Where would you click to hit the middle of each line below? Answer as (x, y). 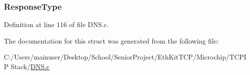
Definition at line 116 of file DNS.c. (56, 24)
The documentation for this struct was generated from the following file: (111, 40)
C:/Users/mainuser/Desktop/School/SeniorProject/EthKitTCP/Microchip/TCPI (125, 57)
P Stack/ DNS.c (27, 66)
